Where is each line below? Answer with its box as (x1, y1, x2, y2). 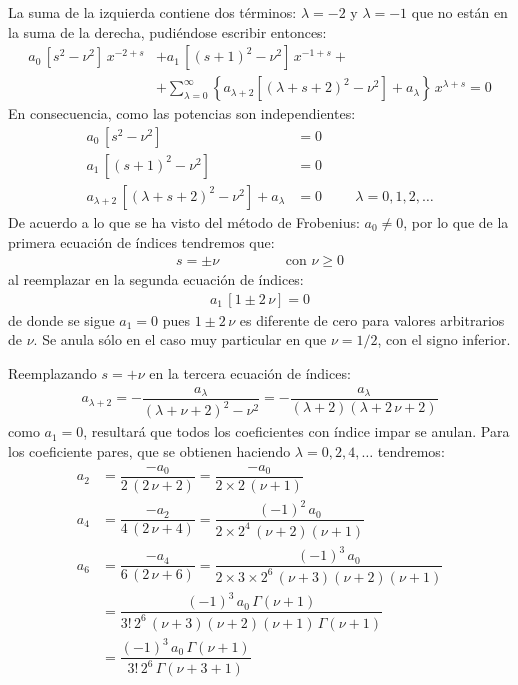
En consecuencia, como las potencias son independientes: (8, 103, 356, 124)
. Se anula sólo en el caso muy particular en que (33, 329, 327, 350)
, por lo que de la (403, 211, 509, 232)
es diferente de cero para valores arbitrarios (239, 309, 505, 330)
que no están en (411, 2, 508, 22)
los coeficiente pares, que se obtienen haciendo (8, 441, 291, 462)
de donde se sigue (8, 309, 115, 330)
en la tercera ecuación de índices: (149, 362, 351, 383)
